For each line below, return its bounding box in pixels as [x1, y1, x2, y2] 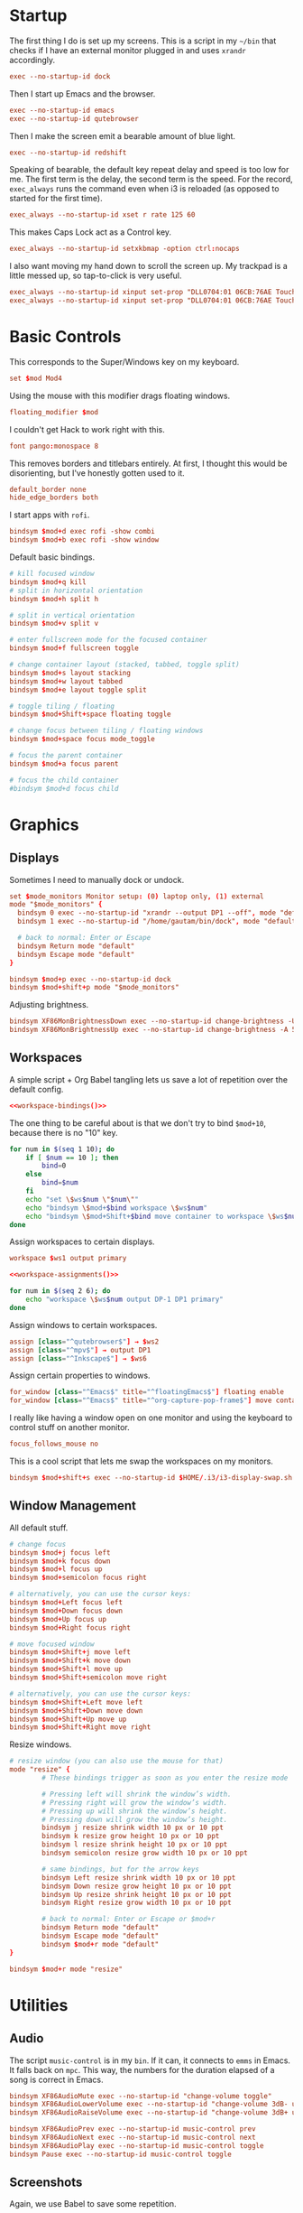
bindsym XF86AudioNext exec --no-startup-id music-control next [9, 2133, 256, 2142]
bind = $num [41, 1178, 78, 1187]
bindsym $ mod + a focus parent [9, 759, 119, 768]
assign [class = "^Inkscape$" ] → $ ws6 [9, 1353, 147, 1363]
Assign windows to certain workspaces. [9, 1319, 158, 1330]
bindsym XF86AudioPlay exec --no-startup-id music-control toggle [9, 2141, 264, 2150]
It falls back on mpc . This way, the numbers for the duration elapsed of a [9, 2064, 275, 2075]
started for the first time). [9, 193, 103, 204]
